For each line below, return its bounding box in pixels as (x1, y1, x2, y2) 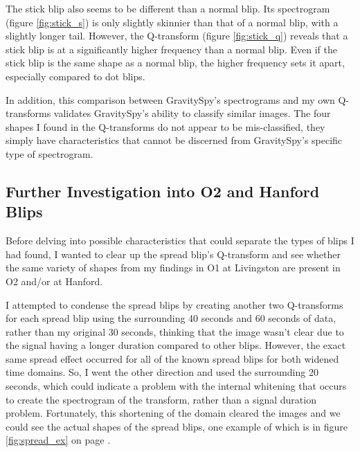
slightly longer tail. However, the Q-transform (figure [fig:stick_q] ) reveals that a (6, 28, 348, 43)
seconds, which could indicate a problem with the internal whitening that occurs (6, 379, 347, 393)
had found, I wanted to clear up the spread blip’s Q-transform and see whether (6, 246, 341, 261)
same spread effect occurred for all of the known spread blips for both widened (6, 351, 339, 365)
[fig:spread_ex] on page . (6, 433, 111, 447)
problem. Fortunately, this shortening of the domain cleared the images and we (6, 406, 341, 420)
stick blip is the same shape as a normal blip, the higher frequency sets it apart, (6, 55, 345, 70)
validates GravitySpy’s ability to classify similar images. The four (53, 106, 331, 120)
